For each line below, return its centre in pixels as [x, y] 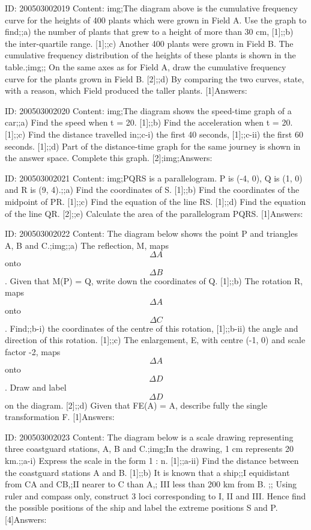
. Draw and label [36, 387]
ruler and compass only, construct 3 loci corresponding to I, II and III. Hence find [155, 495]
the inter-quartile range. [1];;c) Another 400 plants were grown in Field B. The [149, 43]
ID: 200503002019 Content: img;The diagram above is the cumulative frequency [151, 8]
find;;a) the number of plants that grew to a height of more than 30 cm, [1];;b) [149, 32]
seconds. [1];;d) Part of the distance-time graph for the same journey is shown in [153, 146]
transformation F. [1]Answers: [60, 417]
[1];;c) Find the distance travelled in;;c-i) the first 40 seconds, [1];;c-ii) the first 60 [154, 134]
